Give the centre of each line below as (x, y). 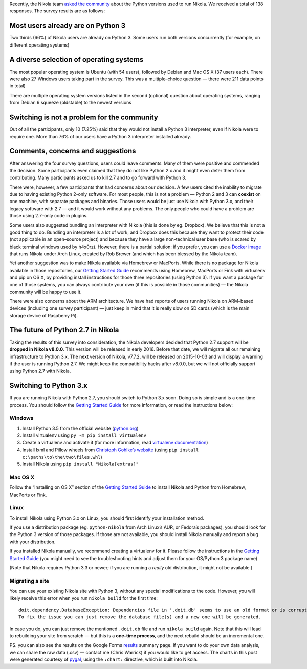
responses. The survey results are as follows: (57, 11)
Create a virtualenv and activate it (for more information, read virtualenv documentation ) (115, 442)
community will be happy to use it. (46, 292)
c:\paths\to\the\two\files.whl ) (62, 457)
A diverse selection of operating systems (76, 60)
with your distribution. (32, 542)
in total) (17, 86)
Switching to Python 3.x (49, 385)
